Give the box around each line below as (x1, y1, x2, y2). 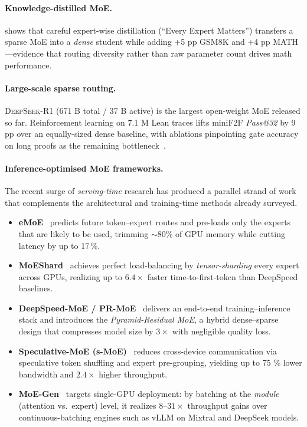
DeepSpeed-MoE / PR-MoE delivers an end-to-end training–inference (18, 301, 290, 314)
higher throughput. (99, 367, 168, 380)
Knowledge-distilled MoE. (5, 1, 112, 14)
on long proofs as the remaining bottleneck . (5, 139, 166, 151)
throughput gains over (187, 399, 267, 412)
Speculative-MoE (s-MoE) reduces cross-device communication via (18, 344, 277, 357)
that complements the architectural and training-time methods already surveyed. (5, 196, 298, 208)
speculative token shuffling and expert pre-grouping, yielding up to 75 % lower (18, 356, 302, 369)
